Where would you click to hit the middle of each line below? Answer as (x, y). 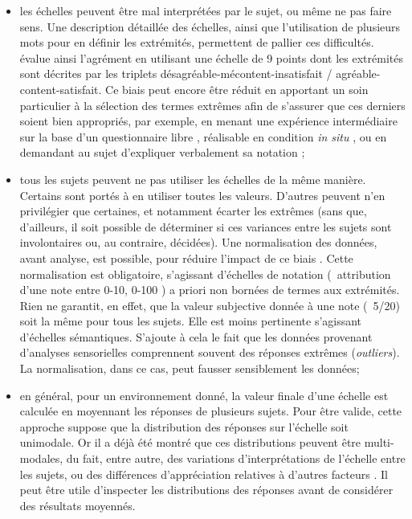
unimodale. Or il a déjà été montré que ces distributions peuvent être (190, 442)
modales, (41, 458)
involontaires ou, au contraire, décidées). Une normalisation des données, (198, 242)
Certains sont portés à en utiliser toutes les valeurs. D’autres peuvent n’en (202, 195)
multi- (379, 442)
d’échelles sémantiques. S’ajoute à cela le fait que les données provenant (196, 336)
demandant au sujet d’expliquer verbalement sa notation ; (162, 152)
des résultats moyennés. (78, 505)
